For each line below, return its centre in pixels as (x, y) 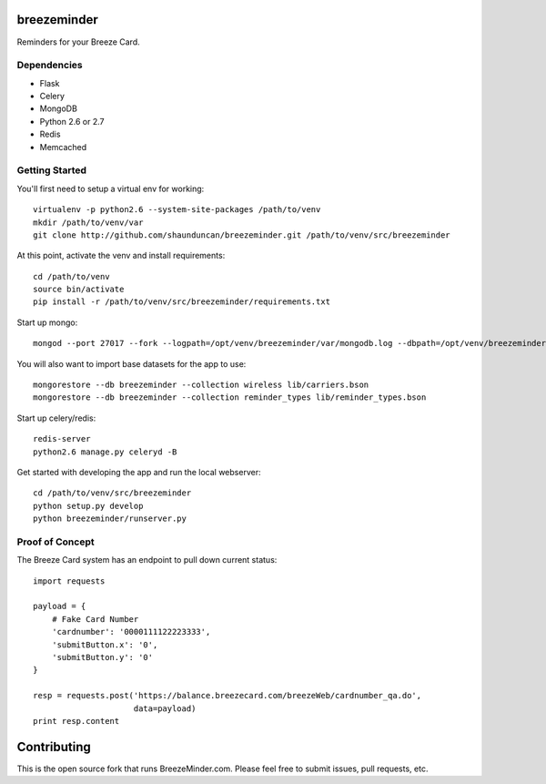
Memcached (63, 147)
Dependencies (50, 66)
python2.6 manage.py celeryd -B (105, 452)
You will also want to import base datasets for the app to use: (131, 363)
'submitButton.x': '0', (105, 645)
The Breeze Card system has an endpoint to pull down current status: (147, 560)
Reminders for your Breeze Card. (78, 42)
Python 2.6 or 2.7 (72, 121)
